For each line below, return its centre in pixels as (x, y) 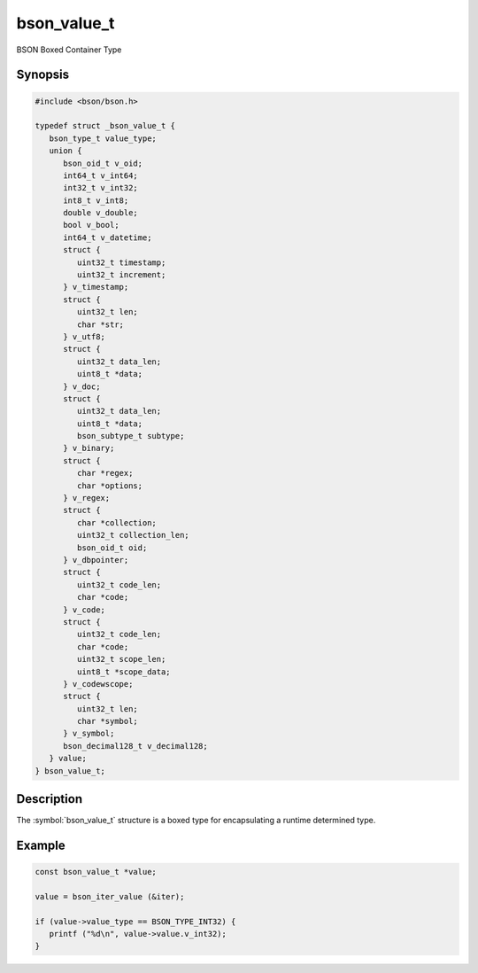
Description (50, 799)
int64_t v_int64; (101, 175)
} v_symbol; (89, 734)
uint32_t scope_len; (121, 659)
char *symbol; (108, 721)
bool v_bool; (91, 225)
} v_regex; (87, 498)
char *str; (100, 324)
